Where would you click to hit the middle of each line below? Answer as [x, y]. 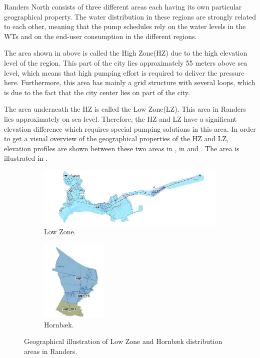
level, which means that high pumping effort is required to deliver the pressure [124, 72]
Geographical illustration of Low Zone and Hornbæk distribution [123, 341]
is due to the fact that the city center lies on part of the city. [97, 92]
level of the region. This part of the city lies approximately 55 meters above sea [126, 62]
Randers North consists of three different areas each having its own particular [123, 7]
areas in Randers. [51, 351]
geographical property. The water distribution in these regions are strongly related [130, 16]
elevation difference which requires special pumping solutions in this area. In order [130, 128]
